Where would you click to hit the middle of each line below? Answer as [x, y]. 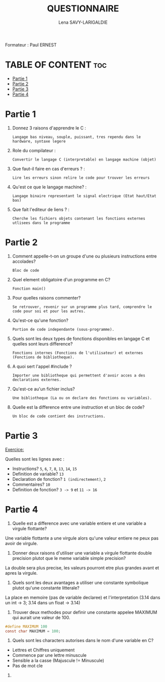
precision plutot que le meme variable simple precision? [69, 558]
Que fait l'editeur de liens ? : [41, 209]
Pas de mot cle [27, 666]
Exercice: [15, 449]
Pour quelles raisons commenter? [46, 298]
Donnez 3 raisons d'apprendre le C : [49, 128]
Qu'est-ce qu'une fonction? [40, 320]
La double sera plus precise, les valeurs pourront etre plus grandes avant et [82, 568]
